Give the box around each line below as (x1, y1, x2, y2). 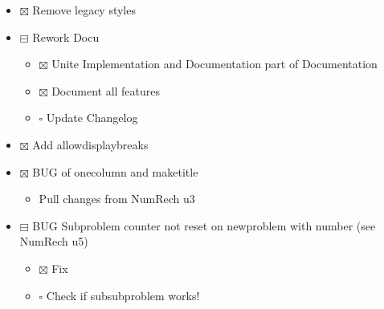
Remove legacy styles (32, 2, 136, 18)
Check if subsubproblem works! (46, 287, 200, 303)
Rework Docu (32, 28, 100, 45)
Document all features (51, 82, 161, 99)
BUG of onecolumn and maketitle (32, 163, 198, 180)
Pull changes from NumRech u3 (39, 190, 195, 207)
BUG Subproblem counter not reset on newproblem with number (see (32, 217, 376, 234)
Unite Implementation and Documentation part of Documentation (51, 55, 378, 72)
